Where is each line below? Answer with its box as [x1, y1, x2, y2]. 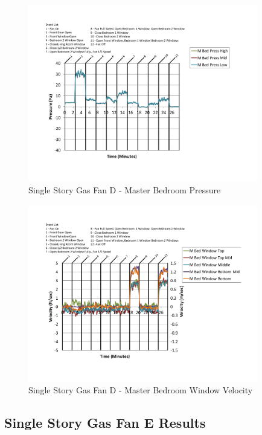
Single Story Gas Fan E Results [4, 413, 206, 432]
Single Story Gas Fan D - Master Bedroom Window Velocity [28, 384, 253, 396]
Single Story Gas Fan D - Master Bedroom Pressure [28, 184, 221, 196]
